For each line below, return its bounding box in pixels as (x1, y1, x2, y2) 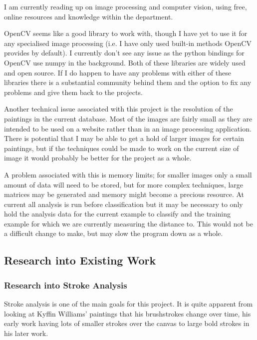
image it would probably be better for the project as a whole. (4, 152, 192, 163)
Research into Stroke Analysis (4, 278, 127, 291)
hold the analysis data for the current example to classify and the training (4, 208, 231, 219)
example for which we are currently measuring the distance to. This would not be (4, 218, 253, 228)
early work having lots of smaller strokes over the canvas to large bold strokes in (4, 318, 250, 328)
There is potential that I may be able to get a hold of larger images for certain (4, 133, 244, 143)
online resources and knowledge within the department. (4, 11, 173, 21)
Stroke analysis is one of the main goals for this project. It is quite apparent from (4, 298, 253, 309)
